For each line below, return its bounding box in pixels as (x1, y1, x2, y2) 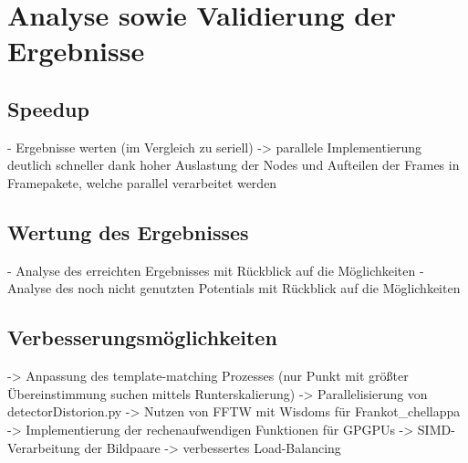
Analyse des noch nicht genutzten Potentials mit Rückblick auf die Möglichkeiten (7, 279, 461, 298)
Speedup (7, 94, 89, 122)
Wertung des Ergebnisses (7, 217, 249, 246)
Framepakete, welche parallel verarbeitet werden (7, 173, 277, 192)
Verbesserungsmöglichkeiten (7, 323, 277, 352)
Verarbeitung (7, 437, 80, 457)
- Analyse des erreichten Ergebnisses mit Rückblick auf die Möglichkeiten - (7, 260, 424, 279)
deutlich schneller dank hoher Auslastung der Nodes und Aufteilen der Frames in (7, 155, 460, 174)
